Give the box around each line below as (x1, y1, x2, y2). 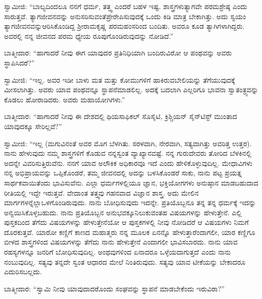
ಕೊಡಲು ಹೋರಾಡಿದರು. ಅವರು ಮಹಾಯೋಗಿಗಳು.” (4, 94, 125, 104)
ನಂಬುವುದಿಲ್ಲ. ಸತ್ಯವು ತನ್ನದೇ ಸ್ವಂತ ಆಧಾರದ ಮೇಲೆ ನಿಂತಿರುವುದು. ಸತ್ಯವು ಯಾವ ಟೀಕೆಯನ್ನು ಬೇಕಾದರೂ (4, 256, 245, 267)
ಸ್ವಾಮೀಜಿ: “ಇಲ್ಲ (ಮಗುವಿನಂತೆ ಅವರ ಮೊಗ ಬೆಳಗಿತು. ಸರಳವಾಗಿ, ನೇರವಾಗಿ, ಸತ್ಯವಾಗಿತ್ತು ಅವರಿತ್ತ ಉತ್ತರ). (4, 138, 252, 148)
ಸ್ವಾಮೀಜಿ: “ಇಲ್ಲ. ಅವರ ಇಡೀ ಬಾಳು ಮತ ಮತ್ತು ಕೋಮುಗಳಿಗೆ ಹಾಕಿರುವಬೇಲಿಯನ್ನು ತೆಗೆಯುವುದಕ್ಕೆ (4, 74, 235, 85)
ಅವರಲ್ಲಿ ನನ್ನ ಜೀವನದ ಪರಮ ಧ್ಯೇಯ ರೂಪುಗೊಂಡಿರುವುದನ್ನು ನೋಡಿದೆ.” (4, 30, 174, 41)
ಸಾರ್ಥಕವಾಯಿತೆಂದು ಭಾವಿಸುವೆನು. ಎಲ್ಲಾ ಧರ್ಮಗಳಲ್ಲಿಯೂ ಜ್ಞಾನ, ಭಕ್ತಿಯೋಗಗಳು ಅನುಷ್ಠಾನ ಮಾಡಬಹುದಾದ (4, 177, 258, 188)
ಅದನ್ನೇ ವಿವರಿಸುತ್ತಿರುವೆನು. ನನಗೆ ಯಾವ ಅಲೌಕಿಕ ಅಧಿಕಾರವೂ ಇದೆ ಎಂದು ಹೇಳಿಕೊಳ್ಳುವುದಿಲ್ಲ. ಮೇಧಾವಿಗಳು (4, 157, 253, 168)
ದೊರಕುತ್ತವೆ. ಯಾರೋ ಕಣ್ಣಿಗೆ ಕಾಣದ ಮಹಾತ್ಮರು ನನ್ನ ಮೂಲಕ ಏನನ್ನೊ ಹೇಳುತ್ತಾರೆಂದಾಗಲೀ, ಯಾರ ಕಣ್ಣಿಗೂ (4, 226, 255, 237)
